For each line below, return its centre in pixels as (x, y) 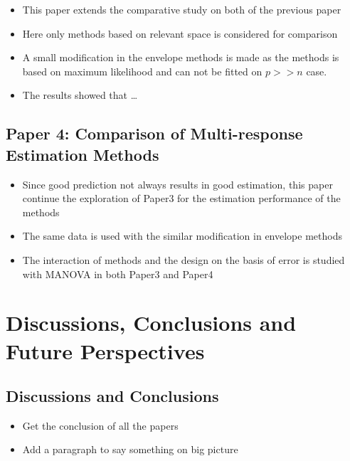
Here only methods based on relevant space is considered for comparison (180, 33)
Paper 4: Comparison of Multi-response (154, 133)
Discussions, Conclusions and (151, 323)
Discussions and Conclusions (112, 396)
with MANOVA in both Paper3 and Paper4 (118, 274)
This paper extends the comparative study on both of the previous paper (182, 9)
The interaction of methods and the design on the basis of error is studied (184, 259)
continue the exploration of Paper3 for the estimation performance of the (181, 198)
